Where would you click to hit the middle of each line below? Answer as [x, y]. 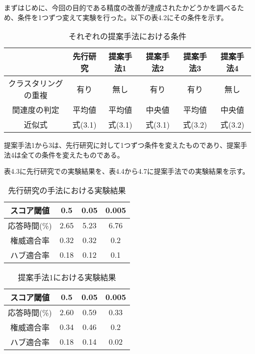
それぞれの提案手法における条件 [127, 36]
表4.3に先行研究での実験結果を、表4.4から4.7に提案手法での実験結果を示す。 [127, 171]
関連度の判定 [36, 110]
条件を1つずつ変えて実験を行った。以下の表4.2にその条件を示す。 [123, 17]
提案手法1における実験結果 [67, 277]
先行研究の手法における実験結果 [67, 190]
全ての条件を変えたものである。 [72, 154]
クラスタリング [36, 83]
